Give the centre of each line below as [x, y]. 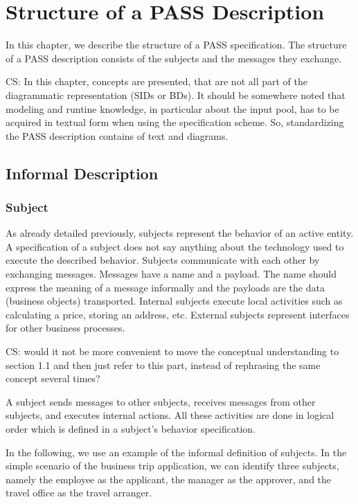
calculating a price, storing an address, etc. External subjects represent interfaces [178, 314]
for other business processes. [65, 328]
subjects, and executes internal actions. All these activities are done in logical [170, 415]
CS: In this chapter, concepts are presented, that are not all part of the [156, 81]
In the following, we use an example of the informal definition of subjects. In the [176, 452]
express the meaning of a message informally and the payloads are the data [165, 287]
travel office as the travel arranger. [79, 493]
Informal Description [82, 173]
